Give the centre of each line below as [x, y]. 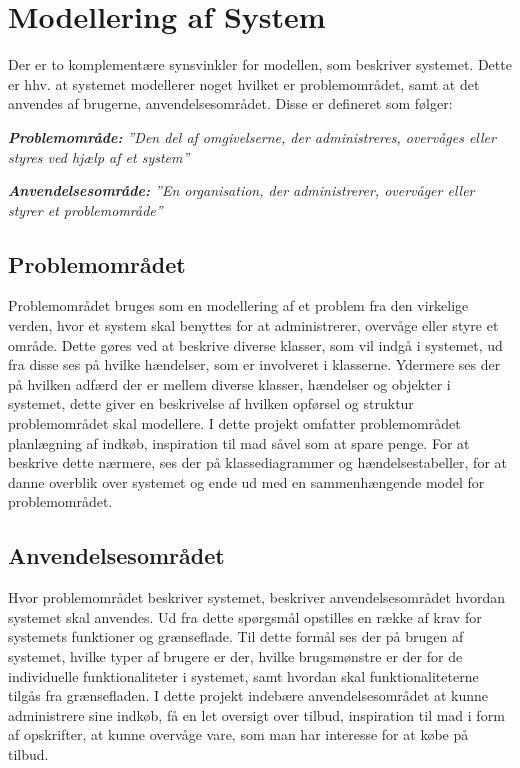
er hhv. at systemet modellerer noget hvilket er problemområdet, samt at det [244, 83]
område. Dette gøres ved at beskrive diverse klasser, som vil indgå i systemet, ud [255, 344]
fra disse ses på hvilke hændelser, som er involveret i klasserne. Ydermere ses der [254, 364]
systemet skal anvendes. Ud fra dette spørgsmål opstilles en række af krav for [245, 616]
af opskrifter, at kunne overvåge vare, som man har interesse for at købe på [238, 734]
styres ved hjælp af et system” [99, 156]
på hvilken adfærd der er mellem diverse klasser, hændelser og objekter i [229, 383]
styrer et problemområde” [85, 209]
